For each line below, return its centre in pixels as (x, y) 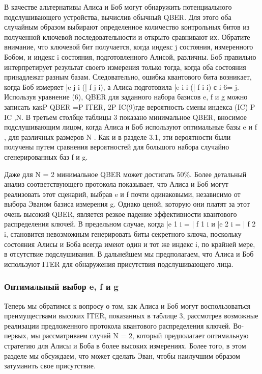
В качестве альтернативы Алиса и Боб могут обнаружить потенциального (118, 7)
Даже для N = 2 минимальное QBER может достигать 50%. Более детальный (125, 174)
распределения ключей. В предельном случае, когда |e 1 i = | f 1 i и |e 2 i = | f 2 (130, 224)
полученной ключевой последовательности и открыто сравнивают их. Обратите (127, 36)
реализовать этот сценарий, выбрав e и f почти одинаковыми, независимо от (122, 194)
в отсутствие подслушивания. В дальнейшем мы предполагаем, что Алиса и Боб (129, 254)
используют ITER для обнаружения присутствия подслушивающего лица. (119, 264)
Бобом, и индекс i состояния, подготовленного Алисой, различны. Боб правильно (130, 56)
